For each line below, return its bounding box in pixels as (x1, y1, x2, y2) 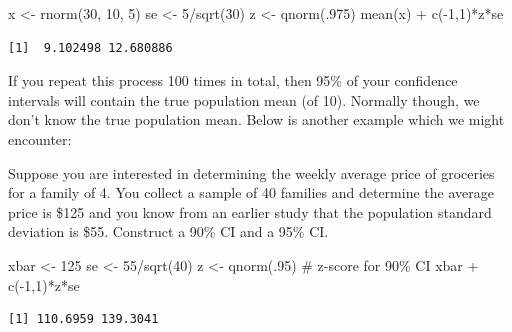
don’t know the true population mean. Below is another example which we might (8, 109, 505, 130)
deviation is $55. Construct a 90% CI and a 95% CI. (8, 221, 329, 242)
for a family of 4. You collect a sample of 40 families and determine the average (8, 182, 494, 203)
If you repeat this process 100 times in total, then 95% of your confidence (8, 70, 458, 91)
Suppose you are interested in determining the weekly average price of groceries (8, 162, 495, 183)
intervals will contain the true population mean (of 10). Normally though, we (8, 89, 480, 110)
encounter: (8, 128, 72, 149)
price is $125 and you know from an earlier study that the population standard (8, 201, 492, 222)
